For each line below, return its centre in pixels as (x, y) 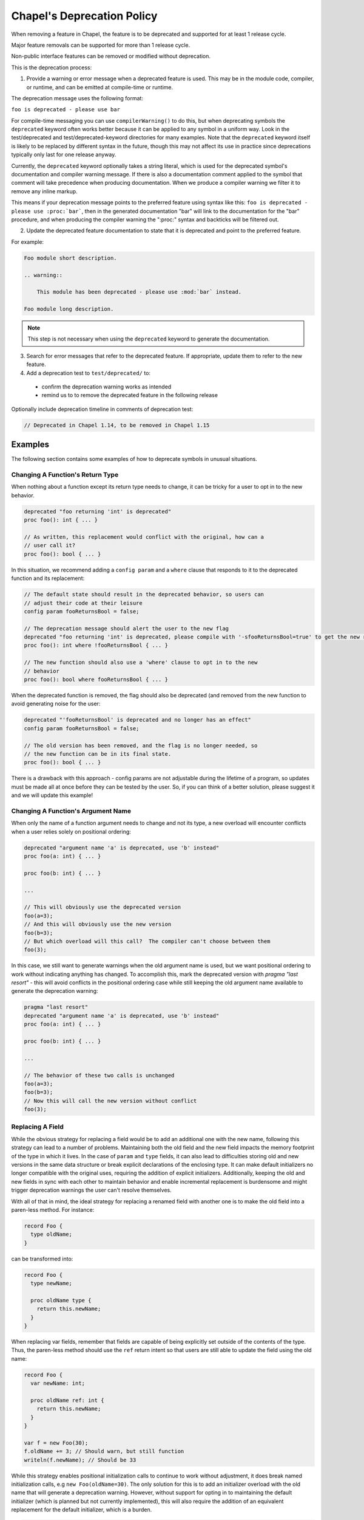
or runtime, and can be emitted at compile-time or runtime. (99, 87)
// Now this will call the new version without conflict (110, 1101)
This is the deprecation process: (52, 67)
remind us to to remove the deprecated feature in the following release (130, 395)
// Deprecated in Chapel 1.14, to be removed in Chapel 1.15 (117, 425)
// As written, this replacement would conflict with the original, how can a (144, 537)
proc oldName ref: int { (67, 1400)
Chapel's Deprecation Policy (84, 16)
